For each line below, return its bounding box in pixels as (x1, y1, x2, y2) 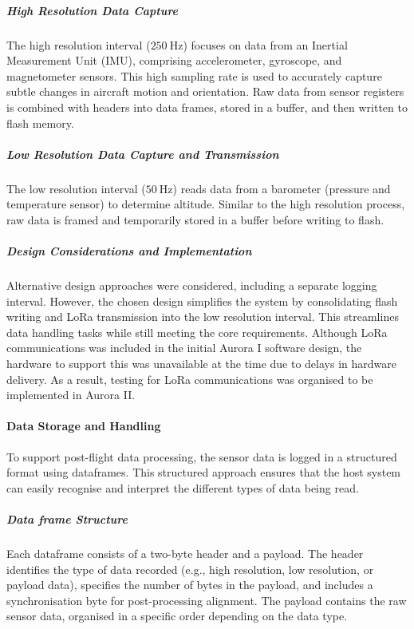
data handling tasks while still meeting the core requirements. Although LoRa (6, 323, 388, 340)
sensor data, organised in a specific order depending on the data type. (6, 607, 348, 624)
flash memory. (6, 114, 74, 131)
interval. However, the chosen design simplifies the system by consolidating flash (6, 292, 398, 309)
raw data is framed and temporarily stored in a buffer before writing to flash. (6, 211, 384, 227)
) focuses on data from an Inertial (183, 36, 348, 53)
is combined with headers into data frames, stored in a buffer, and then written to (6, 98, 408, 115)
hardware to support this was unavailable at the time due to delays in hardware (6, 355, 396, 371)
